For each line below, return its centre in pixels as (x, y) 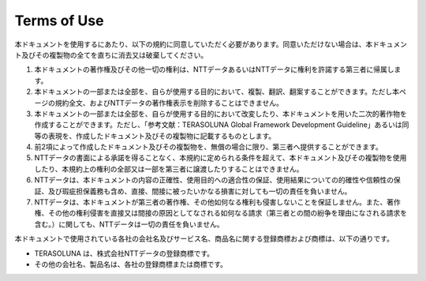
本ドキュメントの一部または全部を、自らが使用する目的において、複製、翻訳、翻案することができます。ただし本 (217, 92)
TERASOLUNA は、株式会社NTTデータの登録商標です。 (124, 253)
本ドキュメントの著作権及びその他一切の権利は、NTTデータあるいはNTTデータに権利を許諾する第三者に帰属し (214, 69)
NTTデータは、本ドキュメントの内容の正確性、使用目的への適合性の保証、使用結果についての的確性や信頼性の (214, 180)
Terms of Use (59, 21)
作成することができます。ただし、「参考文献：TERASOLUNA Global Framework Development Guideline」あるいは (218, 125)
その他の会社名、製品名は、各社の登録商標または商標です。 (131, 264)
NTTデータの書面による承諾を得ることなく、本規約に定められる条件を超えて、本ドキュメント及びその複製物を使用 (220, 158)
